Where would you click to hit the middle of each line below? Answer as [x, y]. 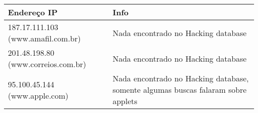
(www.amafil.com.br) [44, 38]
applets [125, 101]
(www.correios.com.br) [47, 64]
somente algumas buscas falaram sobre [179, 90]
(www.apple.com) [38, 95]
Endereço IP [33, 12]
